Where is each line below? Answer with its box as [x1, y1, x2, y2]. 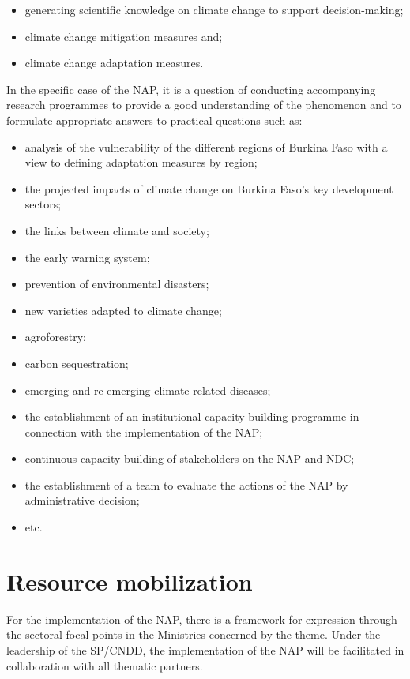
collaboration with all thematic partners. [6, 657, 203, 673]
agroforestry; [24, 328, 87, 345]
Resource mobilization [6, 565, 253, 597]
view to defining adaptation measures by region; [24, 154, 258, 171]
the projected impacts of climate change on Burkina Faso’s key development [24, 180, 393, 197]
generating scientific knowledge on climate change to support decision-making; [24, 2, 404, 17]
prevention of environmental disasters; [24, 276, 209, 292]
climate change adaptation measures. [24, 54, 204, 71]
